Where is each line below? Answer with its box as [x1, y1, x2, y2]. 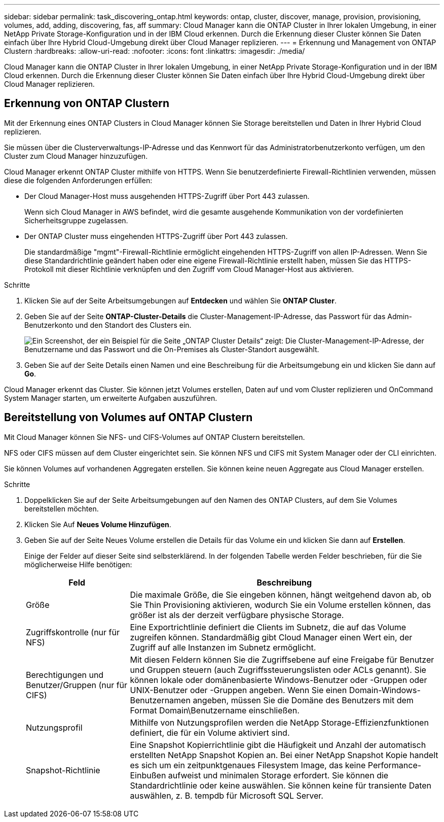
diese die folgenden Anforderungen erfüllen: [4, 176, 153, 185]
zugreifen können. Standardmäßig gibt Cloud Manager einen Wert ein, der [130, 632, 413, 642]
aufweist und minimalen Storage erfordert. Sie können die [168, 770, 389, 780]
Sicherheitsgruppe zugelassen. [24, 216, 128, 225]
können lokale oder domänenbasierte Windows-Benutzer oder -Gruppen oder [130, 674, 427, 685]
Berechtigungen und [26, 669, 104, 680]
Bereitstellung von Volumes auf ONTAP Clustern [4, 411, 253, 424]
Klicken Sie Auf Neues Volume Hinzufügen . [24, 520, 171, 529]
